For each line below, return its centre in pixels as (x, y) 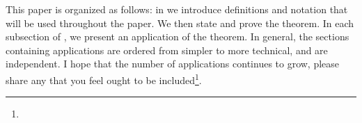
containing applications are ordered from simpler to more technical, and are (167, 50)
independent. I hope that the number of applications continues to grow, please (173, 64)
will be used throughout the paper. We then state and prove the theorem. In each (180, 23)
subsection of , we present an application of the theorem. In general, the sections (178, 36)
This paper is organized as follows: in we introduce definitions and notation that (177, 9)
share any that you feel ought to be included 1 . (104, 79)
